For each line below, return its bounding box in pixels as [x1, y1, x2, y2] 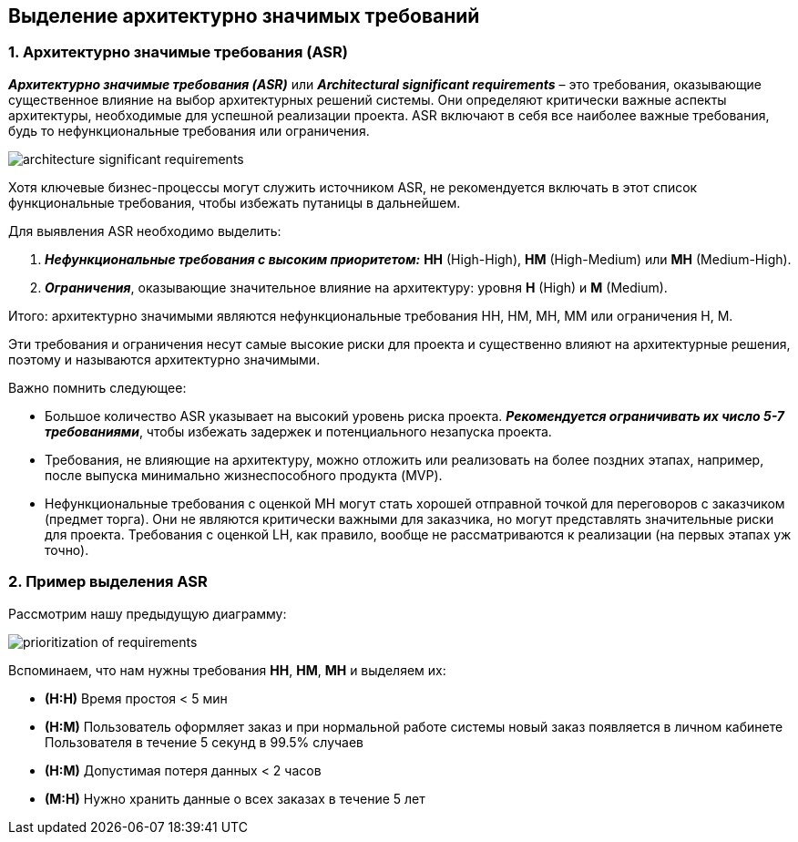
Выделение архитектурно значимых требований [8, 5, 480, 27]
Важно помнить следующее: [8, 379, 187, 395]
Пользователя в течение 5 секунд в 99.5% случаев [45, 734, 364, 750]
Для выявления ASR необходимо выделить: [8, 222, 281, 239]
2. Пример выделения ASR [8, 572, 208, 591]
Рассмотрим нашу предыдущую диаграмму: [8, 605, 287, 621]
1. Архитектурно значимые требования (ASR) [8, 43, 348, 62]
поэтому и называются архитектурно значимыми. [8, 351, 321, 367]
